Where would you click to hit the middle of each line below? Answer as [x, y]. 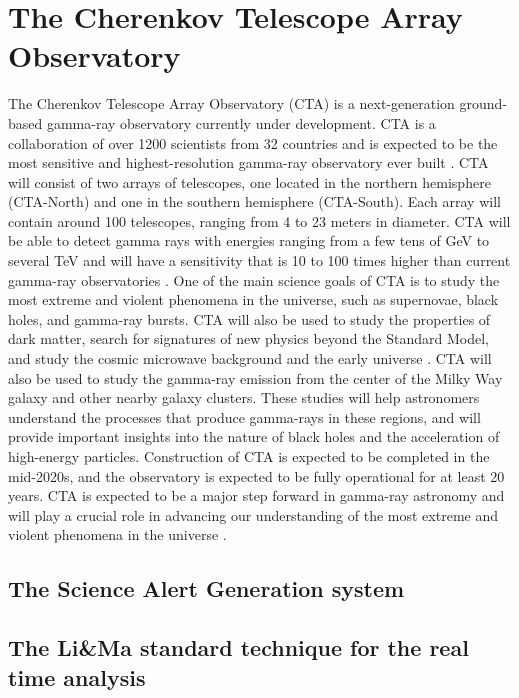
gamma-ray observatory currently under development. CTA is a [241, 122]
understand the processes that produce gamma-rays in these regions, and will [244, 416]
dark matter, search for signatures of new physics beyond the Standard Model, [248, 338]
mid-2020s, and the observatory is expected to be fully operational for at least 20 [256, 475]
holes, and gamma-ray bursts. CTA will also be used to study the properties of [249, 318]
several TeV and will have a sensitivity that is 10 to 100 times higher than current [259, 260]
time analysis [77, 676]
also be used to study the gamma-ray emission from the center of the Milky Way [255, 377]
